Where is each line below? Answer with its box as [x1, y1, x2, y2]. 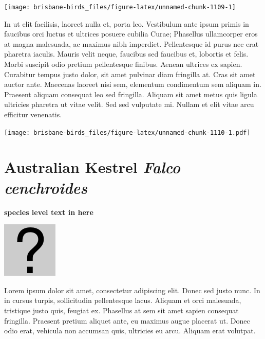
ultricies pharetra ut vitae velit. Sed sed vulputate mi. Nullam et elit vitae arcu [4, 99, 254, 110]
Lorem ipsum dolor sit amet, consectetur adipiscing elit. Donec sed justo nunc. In [4, 284, 260, 295]
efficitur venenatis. [4, 109, 62, 119]
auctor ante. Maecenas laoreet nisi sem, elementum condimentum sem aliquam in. [4, 79, 261, 90]
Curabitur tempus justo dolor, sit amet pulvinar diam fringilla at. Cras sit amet [4, 68, 256, 79]
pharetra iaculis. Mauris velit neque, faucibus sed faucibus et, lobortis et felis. [4, 48, 249, 59]
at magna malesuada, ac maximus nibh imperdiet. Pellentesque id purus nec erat [4, 38, 259, 49]
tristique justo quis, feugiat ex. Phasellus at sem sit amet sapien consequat [4, 305, 239, 315]
